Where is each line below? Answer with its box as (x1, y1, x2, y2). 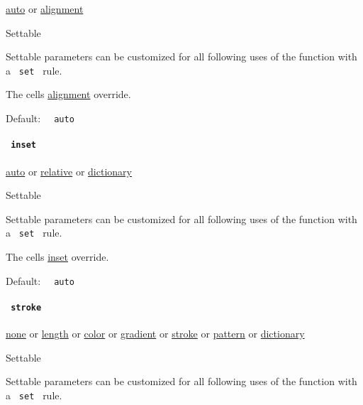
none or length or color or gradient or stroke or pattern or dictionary (6, 326, 305, 341)
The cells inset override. (6, 249, 109, 264)
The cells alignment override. (6, 87, 131, 102)
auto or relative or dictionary (6, 163, 132, 178)
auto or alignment (6, 1, 84, 16)
